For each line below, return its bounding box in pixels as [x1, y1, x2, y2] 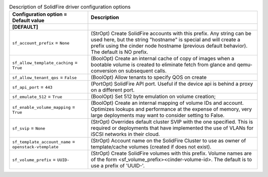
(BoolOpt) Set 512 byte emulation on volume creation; [91, 93, 216, 100]
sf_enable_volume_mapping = [12, 103, 75, 110]
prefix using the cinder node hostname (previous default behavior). [91, 43, 248, 49]
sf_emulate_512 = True [12, 93, 63, 100]
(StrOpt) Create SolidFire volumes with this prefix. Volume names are [91, 150, 252, 157]
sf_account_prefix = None [12, 40, 69, 46]
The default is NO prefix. [91, 48, 148, 55]
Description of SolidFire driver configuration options [9, 3, 131, 10]
